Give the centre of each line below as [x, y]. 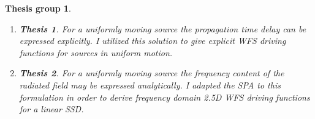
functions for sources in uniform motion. [96, 52]
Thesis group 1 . [38, 8]
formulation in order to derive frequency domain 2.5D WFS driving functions [165, 97]
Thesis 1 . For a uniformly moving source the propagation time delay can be [163, 28]
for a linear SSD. [51, 109]
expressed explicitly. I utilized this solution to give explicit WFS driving [153, 41]
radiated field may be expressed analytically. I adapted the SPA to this [150, 85]
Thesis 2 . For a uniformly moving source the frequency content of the [152, 73]
